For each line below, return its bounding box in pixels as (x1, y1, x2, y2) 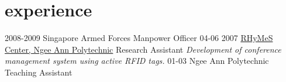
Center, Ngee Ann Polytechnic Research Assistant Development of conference (5, 43, 281, 55)
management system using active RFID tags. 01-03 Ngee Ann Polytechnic (5, 54, 269, 67)
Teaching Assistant (5, 66, 73, 78)
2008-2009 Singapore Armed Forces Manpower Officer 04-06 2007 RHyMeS (5, 32, 273, 44)
